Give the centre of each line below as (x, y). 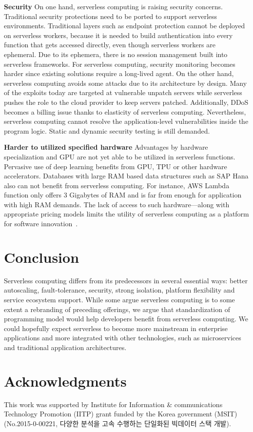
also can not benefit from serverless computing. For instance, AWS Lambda (117, 185)
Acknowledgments (65, 381)
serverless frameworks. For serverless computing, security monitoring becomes (120, 64)
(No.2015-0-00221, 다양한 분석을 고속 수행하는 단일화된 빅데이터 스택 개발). (117, 423)
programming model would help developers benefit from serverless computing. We (126, 319)
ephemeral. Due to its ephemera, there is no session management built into (116, 54)
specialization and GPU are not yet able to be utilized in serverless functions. (120, 156)
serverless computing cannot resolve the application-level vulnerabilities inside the (126, 121)
